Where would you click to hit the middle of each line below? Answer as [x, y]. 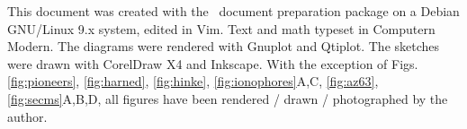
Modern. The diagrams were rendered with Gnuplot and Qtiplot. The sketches [224, 46]
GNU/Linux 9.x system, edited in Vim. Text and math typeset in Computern [221, 28]
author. [27, 116]
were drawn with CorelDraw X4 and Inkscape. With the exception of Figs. [213, 63]
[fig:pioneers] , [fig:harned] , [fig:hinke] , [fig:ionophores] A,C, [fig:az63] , [193, 81]
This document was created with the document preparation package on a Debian [233, 11]
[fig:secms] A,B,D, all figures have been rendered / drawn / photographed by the [228, 98]
